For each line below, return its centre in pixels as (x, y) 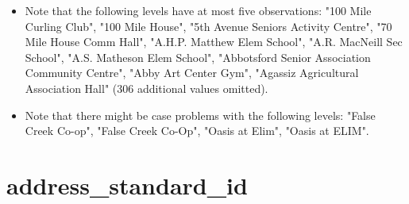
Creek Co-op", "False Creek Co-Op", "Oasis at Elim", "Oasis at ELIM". (197, 131)
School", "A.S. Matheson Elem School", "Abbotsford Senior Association (198, 57)
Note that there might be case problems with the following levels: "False (200, 115)
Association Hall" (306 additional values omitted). (147, 88)
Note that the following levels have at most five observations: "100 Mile (198, 10)
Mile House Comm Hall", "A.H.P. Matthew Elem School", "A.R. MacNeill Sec (214, 42)
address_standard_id (127, 185)
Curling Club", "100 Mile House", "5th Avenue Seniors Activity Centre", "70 (208, 26)
